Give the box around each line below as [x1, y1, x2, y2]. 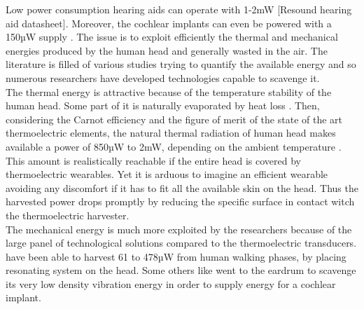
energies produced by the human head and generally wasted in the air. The [6, 43, 328, 57]
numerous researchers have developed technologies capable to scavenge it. [6, 70, 320, 85]
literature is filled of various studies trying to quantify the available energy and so [6, 57, 356, 71]
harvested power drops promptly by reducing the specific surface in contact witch [6, 194, 355, 209]
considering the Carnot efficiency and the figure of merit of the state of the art [6, 111, 342, 126]
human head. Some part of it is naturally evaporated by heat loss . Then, [6, 98, 320, 113]
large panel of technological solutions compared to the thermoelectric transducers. [6, 235, 357, 250]
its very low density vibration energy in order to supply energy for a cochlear [6, 276, 336, 291]
